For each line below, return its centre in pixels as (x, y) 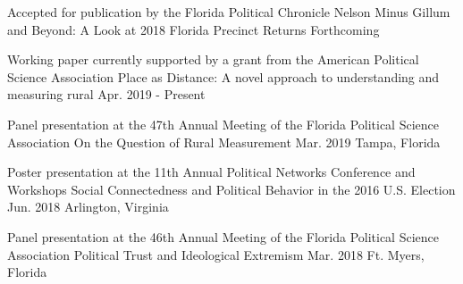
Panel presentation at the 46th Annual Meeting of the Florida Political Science (223, 236)
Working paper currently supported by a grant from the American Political (213, 59)
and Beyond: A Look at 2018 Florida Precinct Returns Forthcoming (194, 29)
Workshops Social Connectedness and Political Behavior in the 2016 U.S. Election (231, 189)
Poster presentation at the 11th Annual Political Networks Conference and (211, 172)
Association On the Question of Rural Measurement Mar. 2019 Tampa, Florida (224, 142)
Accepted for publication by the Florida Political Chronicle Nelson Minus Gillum (229, 12)
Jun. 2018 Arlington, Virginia (88, 207)
